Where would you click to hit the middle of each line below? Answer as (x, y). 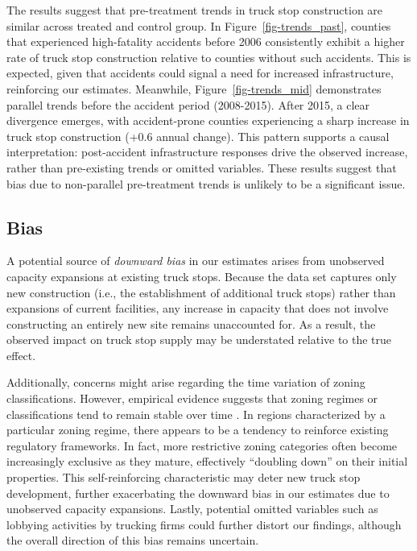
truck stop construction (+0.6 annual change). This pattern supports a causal (198, 136)
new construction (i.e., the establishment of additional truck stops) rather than (201, 292)
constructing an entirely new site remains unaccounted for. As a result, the (191, 323)
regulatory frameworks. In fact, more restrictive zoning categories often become (202, 445)
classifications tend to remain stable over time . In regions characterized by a (196, 414)
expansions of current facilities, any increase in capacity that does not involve (198, 308)
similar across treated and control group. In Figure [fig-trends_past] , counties (199, 25)
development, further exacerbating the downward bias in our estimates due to (198, 493)
